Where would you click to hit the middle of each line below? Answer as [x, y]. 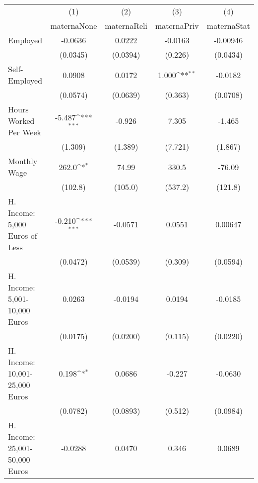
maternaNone [74, 26]
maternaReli [126, 26]
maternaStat [228, 26]
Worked [21, 121]
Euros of [23, 236]
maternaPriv [177, 26]
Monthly [23, 161]
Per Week [25, 132]
